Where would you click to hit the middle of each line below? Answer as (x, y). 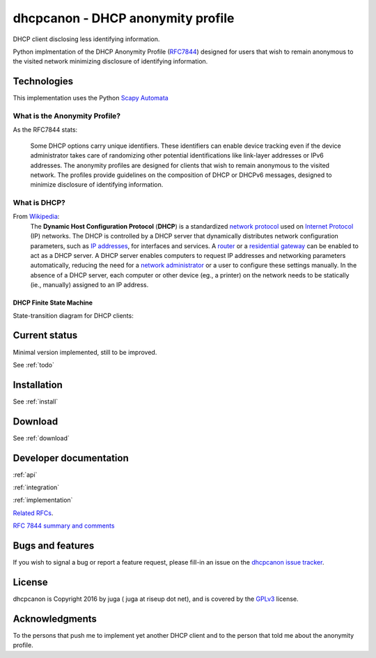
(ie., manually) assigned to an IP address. (89, 285)
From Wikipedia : (36, 217)
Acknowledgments (55, 619)
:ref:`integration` (36, 487)
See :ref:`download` (41, 438)
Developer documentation (71, 458)
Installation (38, 384)
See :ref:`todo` (34, 365)
